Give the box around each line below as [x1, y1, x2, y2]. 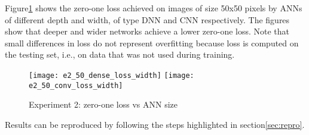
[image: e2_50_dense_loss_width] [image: [29, 71, 194, 80]
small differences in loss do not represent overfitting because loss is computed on [5, 36, 299, 49]
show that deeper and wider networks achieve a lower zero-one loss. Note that [5, 25, 290, 37]
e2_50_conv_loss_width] [29, 81, 123, 90]
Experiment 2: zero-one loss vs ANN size [29, 98, 178, 111]
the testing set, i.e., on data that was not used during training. [5, 48, 235, 61]
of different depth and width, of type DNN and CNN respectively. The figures [5, 13, 290, 26]
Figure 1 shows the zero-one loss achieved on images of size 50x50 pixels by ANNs [5, 2, 302, 14]
